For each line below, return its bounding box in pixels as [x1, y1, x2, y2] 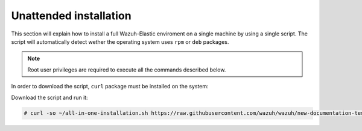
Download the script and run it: [11, 94, 88, 101]
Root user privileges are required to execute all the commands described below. [27, 66, 226, 73]
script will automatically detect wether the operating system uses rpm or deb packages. [11, 38, 229, 45]
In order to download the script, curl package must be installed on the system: [11, 83, 209, 90]
